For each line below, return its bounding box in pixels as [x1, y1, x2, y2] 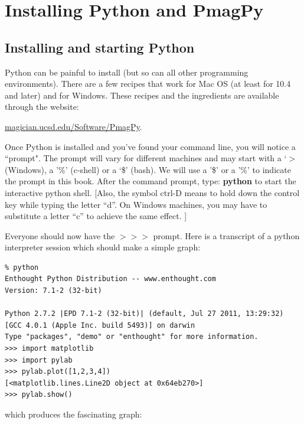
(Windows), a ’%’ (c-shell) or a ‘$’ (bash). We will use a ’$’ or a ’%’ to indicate [5, 163, 291, 175]
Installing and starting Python [5, 38, 195, 56]
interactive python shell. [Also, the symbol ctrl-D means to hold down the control [5, 186, 300, 198]
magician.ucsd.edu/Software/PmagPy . [5, 120, 142, 132]
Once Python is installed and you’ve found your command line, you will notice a [5, 140, 296, 152]
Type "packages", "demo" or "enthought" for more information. [5, 332, 259, 341]
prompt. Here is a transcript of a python [153, 229, 300, 242]
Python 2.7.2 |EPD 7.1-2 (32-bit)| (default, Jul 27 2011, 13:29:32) [5, 309, 284, 318]
